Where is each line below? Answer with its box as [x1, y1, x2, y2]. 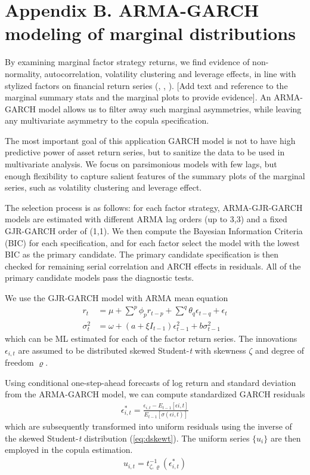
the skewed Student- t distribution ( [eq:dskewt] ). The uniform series [5, 431, 250, 444]
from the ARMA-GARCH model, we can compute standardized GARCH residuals [5, 388, 305, 400]
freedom [5, 356, 34, 369]
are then [270, 431, 301, 444]
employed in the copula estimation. [5, 443, 133, 456]
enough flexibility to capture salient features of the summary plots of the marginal [5, 169, 305, 182]
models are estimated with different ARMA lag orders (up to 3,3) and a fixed [5, 213, 287, 225]
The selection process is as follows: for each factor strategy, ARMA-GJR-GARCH [5, 201, 303, 213]
